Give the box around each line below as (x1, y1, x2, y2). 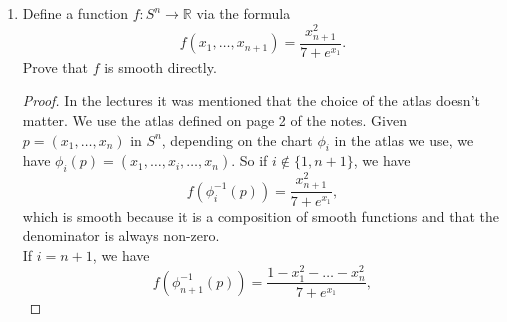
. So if (231, 150, 268, 171)
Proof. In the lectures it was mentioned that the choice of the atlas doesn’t (22, 90, 480, 111)
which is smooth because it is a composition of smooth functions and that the (22, 205, 499, 226)
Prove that (22, 56, 88, 77)
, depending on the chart (161, 129, 313, 150)
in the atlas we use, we (334, 129, 474, 150)
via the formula (196, 3, 291, 23)
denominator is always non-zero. (22, 225, 220, 246)
